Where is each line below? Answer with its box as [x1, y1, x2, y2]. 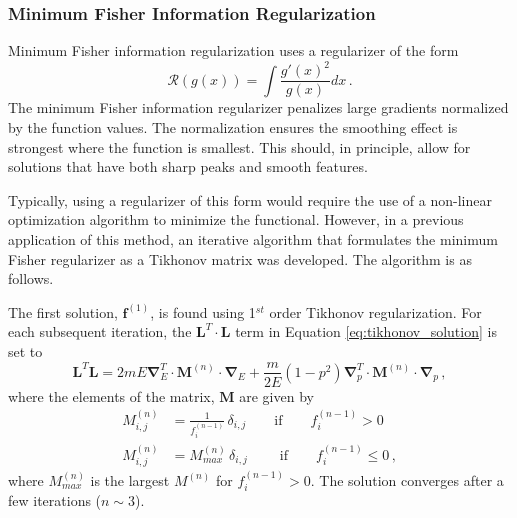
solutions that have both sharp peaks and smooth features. [8, 156, 368, 177]
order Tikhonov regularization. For [269, 301, 482, 322]
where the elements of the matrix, [8, 385, 215, 406]
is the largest [90, 469, 170, 490]
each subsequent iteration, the [8, 321, 192, 342]
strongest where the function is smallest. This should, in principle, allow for [8, 136, 471, 157]
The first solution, [8, 301, 118, 322]
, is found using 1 [150, 301, 256, 322]
